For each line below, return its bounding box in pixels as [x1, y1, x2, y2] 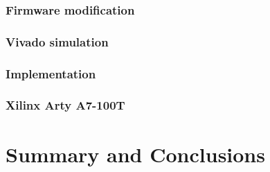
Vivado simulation [6, 33, 109, 50]
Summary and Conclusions [6, 139, 265, 168]
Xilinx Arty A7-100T [6, 96, 125, 114]
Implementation [6, 64, 96, 82]
